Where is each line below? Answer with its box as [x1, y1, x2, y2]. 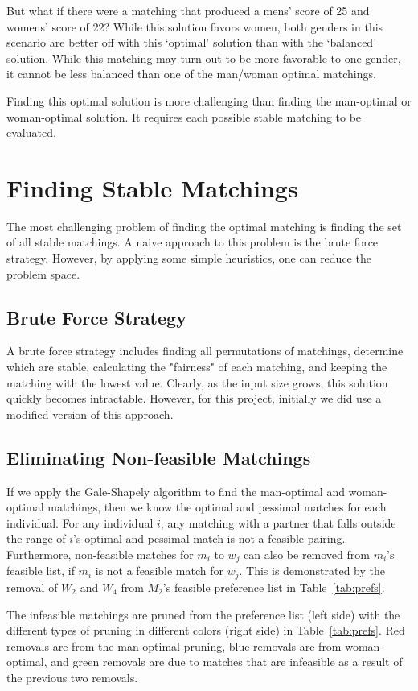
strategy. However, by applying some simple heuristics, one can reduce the [6, 250, 371, 267]
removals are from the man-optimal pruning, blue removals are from [6, 637, 342, 654]
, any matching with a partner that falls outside [160, 514, 396, 531]
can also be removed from [244, 546, 370, 562]
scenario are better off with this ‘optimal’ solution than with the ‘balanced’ [6, 34, 377, 51]
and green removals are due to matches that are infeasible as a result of [51, 653, 403, 670]
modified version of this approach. [6, 405, 174, 422]
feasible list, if [6, 562, 75, 579]
